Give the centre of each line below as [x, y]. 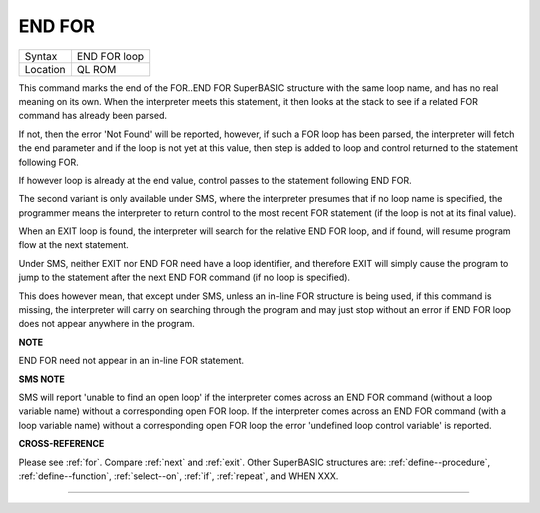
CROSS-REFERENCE [61, 444]
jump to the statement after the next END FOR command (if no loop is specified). [184, 277]
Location [45, 69]
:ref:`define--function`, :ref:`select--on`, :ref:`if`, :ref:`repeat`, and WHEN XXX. [178, 476]
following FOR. [48, 162]
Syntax [41, 56]
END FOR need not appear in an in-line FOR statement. [131, 361]
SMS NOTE [41, 379]
